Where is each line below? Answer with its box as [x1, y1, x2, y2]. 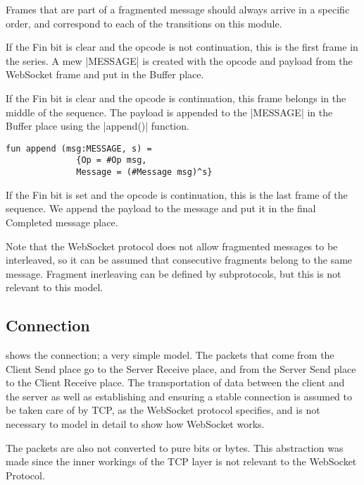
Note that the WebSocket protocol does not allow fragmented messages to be [6, 238, 338, 253]
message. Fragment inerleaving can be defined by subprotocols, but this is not [6, 266, 341, 281]
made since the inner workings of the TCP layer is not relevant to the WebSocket [6, 454, 357, 469]
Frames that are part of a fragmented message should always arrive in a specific [6, 2, 350, 16]
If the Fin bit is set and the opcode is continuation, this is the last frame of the [6, 187, 348, 202]
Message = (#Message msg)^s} [76, 167, 213, 178]
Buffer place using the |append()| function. [6, 118, 189, 133]
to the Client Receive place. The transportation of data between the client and [6, 375, 345, 390]
